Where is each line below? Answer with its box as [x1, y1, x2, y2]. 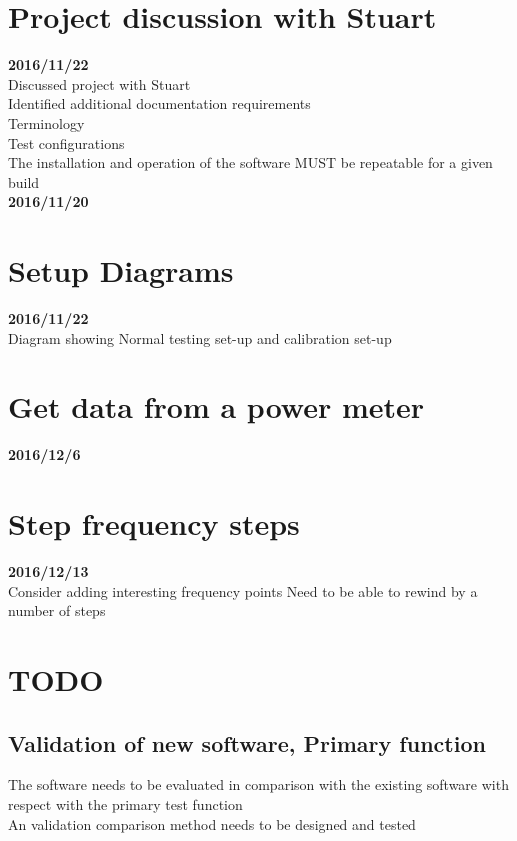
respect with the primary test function [8, 793, 243, 814]
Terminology [8, 112, 85, 133]
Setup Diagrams [8, 250, 234, 291]
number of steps [8, 600, 106, 621]
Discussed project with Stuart [8, 73, 191, 94]
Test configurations [8, 132, 125, 153]
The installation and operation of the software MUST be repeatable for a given [8, 152, 493, 173]
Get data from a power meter [8, 386, 425, 427]
